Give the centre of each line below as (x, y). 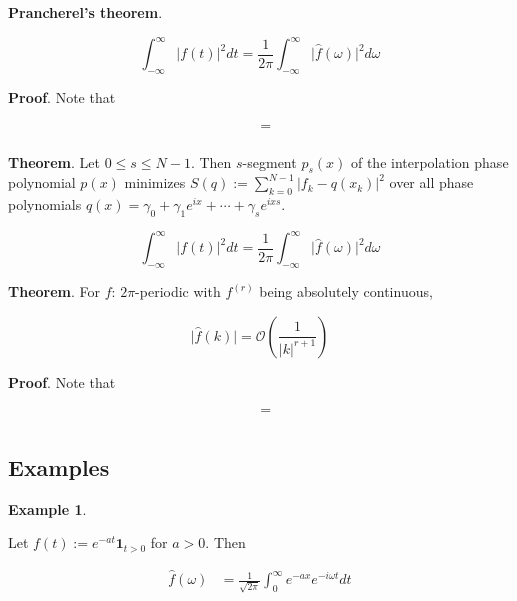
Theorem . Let (54, 161)
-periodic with (178, 291)
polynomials (45, 204)
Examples (59, 466)
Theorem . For (54, 291)
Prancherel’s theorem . (85, 12)
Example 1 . (47, 508)
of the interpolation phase (429, 161)
